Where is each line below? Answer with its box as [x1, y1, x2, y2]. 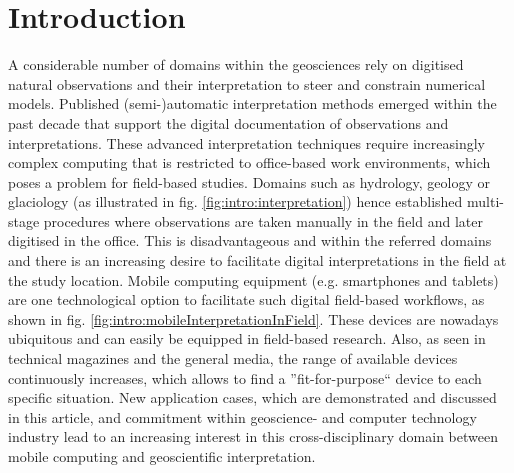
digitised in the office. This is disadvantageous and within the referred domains [8, 230, 492, 251]
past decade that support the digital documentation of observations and [8, 112, 449, 133]
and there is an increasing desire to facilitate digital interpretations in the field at [8, 250, 507, 271]
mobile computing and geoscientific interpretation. [8, 446, 316, 466]
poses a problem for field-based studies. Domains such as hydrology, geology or [8, 171, 491, 192]
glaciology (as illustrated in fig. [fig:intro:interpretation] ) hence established [8, 191, 463, 212]
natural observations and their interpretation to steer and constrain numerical [8, 73, 486, 94]
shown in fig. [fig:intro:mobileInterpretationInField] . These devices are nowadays [8, 308, 499, 329]
